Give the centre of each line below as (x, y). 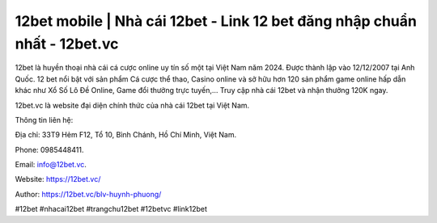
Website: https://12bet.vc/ (58, 179)
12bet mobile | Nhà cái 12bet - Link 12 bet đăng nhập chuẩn (216, 21)
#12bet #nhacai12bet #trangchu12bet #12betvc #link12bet (111, 209)
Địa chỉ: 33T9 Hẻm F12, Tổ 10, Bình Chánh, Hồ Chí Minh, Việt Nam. (126, 135)
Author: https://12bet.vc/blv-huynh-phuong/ (88, 194)
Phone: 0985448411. (49, 149)
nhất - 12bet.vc (67, 44)
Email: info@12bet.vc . (51, 165)
